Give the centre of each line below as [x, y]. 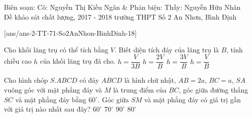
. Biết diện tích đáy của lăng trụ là [167, 49]
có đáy [89, 80]
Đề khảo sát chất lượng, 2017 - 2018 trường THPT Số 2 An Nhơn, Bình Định [120, 16]
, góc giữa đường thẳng [213, 90]
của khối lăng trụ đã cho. [78, 61]
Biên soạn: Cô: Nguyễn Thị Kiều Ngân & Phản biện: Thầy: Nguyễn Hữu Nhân [122, 7]
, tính [235, 49]
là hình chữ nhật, [150, 80]
